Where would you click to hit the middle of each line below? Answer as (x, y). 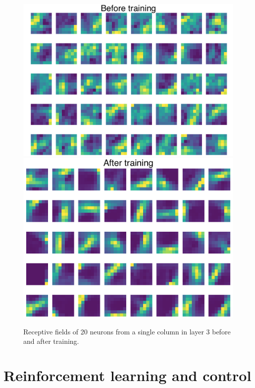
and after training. (51, 341)
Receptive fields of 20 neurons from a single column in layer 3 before (127, 331)
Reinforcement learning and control (127, 375)
